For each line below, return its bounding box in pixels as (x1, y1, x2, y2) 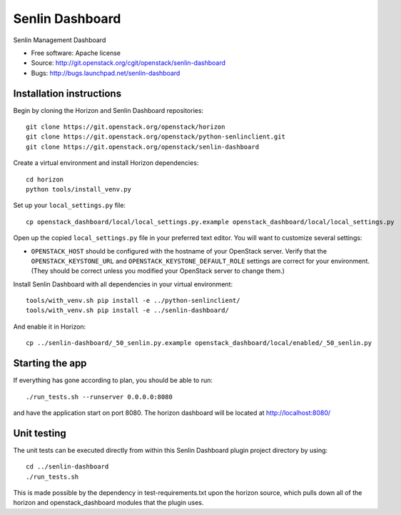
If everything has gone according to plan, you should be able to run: (13, 376, 213, 385)
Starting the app (13, 357, 87, 369)
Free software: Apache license (31, 49, 121, 57)
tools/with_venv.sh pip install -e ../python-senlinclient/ (26, 296, 240, 305)
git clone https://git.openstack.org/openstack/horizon (26, 123, 225, 131)
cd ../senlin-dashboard (26, 463, 109, 471)
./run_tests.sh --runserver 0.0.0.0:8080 (26, 393, 173, 401)
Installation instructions (13, 87, 121, 99)
